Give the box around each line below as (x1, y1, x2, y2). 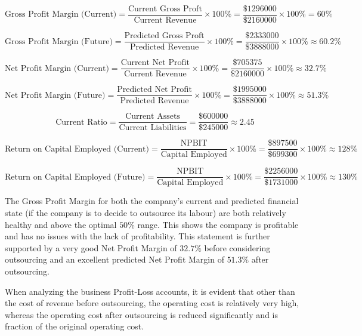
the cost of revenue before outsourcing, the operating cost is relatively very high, (5, 297, 299, 309)
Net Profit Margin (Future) (5, 91, 106, 100)
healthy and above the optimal (5, 218, 117, 230)
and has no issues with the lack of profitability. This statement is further (5, 230, 270, 242)
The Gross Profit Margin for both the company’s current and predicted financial (5, 195, 299, 207)
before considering (204, 241, 271, 254)
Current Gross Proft (128, 5, 202, 13)
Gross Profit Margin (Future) (5, 37, 113, 46)
